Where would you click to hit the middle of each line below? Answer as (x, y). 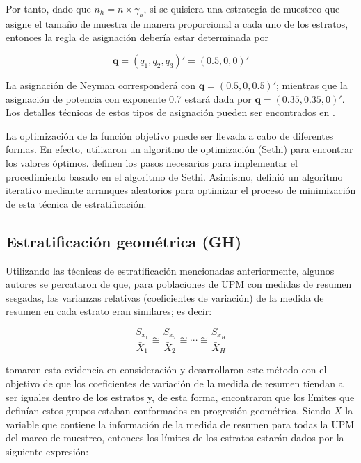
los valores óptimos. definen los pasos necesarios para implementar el (152, 162)
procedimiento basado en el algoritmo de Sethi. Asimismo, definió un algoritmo (174, 176)
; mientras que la (312, 84)
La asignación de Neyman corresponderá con (101, 84)
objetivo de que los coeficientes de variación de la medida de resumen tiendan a (175, 383)
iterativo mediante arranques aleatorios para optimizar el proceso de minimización (181, 190)
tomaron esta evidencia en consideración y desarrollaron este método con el (166, 369)
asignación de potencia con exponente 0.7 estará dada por (129, 98)
